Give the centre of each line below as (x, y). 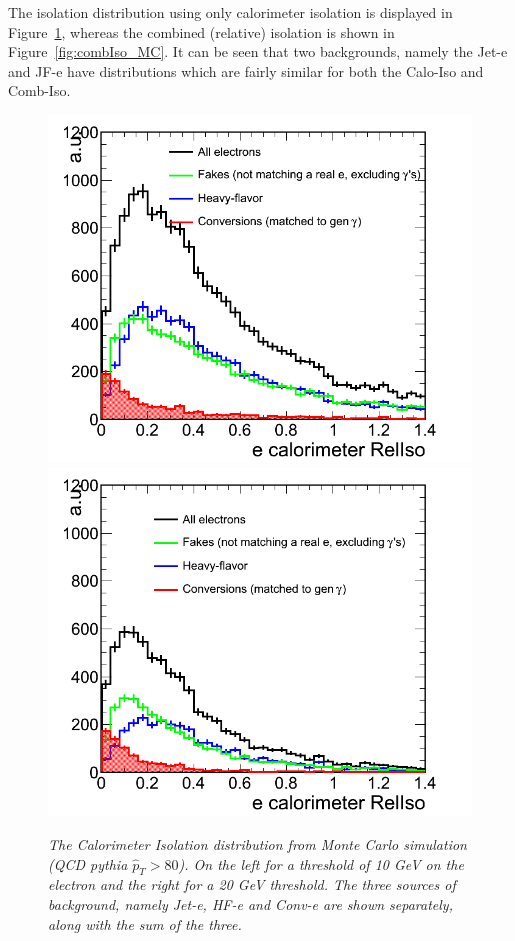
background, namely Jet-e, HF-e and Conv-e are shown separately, (250, 904)
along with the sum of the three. (145, 923)
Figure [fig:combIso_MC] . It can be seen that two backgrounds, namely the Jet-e (258, 51)
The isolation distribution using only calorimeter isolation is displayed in (230, 12)
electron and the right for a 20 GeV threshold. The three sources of (252, 884)
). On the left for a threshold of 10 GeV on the (321, 863)
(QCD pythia (88, 863)
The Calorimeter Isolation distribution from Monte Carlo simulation (257, 844)
